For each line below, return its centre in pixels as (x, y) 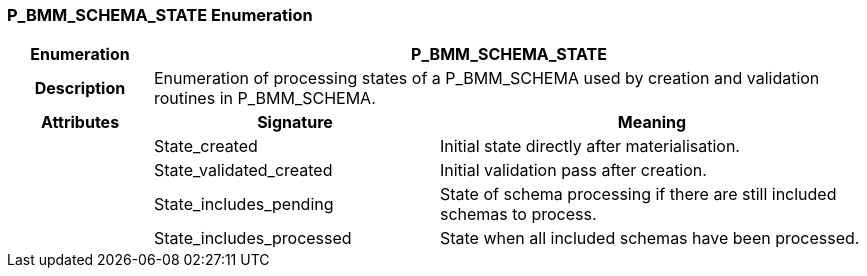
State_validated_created (243, 170)
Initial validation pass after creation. (573, 170)
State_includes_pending (243, 204)
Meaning (652, 122)
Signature (295, 122)
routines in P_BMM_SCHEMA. (264, 98)
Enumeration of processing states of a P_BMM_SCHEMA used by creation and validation (486, 78)
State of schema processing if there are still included (638, 194)
